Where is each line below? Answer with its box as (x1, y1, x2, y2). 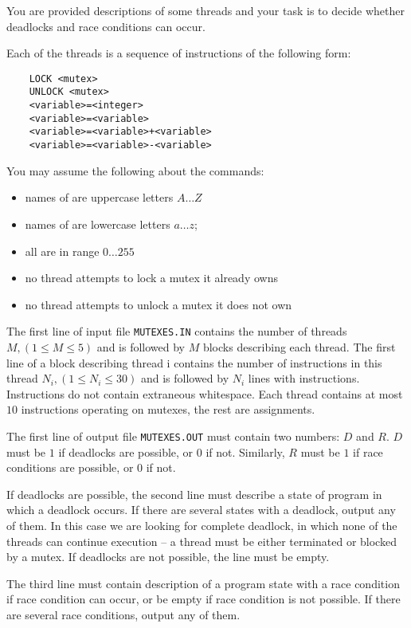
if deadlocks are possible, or (58, 443, 194, 460)
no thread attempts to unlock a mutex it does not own (25, 296, 292, 312)
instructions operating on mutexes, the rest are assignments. (21, 401, 315, 418)
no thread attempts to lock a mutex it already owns (25, 269, 278, 286)
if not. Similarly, (205, 443, 285, 460)
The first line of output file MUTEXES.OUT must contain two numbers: (6, 427, 340, 444)
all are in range (25, 242, 100, 259)
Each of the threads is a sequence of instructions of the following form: (6, 45, 351, 61)
